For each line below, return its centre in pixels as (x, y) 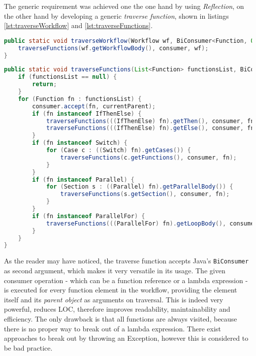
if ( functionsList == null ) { (67, 77)
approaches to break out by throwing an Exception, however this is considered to (126, 338)
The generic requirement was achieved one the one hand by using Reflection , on (124, 6)
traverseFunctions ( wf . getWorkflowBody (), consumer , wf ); (113, 48)
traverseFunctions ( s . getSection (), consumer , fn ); (145, 194)
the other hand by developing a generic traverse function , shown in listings (116, 16)
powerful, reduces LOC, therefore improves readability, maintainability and (117, 309)
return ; (45, 84)
